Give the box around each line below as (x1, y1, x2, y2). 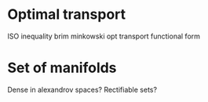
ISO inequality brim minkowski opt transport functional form (7, 31, 201, 41)
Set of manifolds (7, 59, 117, 77)
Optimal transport (7, 5, 126, 24)
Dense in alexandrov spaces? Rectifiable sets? (7, 85, 158, 94)
